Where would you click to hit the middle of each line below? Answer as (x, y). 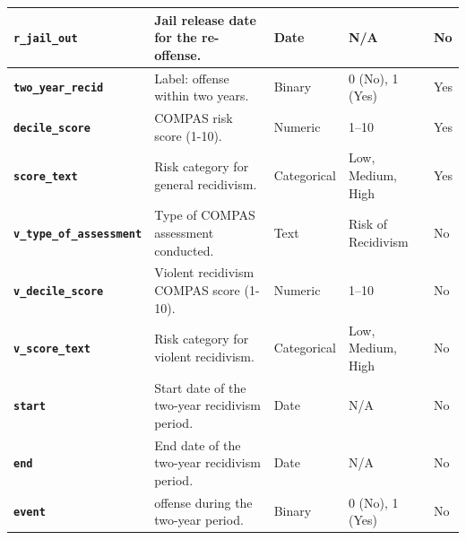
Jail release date (205, 19)
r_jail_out (46, 39)
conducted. (184, 250)
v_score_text (52, 349)
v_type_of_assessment (78, 234)
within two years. (202, 96)
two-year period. (199, 520)
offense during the (203, 502)
